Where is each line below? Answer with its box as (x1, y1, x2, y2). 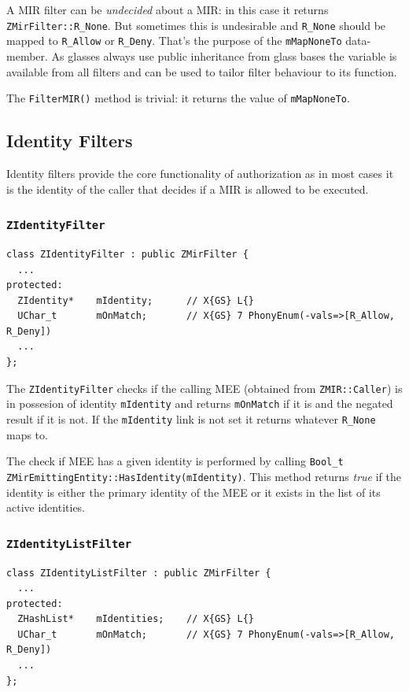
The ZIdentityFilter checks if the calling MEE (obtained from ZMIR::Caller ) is (6, 379, 403, 396)
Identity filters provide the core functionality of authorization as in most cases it (6, 165, 394, 181)
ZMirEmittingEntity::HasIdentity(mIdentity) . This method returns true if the (6, 468, 401, 484)
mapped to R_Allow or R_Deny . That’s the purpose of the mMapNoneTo (6, 32, 342, 49)
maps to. (6, 426, 48, 442)
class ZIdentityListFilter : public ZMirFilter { (6, 567, 271, 579)
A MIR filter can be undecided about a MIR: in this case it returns (6, 2, 329, 17)
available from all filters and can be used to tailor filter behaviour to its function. (6, 63, 397, 80)
